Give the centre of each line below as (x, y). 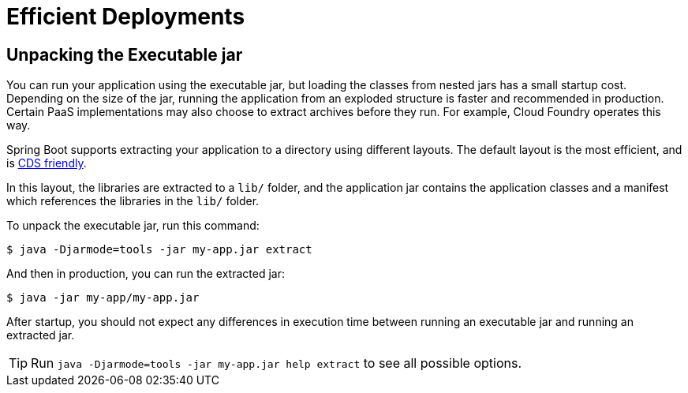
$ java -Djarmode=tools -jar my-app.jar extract (159, 250)
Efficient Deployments (126, 17)
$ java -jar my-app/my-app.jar (103, 298)
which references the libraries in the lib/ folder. (133, 201)
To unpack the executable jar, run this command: (133, 226)
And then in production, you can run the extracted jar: (146, 274)
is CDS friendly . (47, 163)
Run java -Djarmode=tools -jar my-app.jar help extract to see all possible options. (276, 363)
